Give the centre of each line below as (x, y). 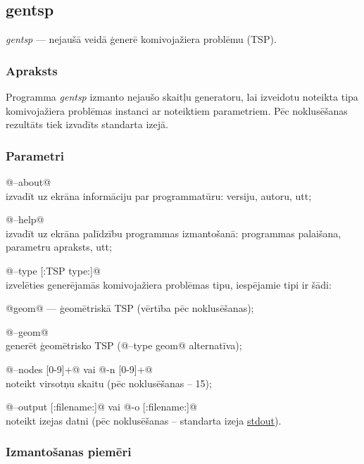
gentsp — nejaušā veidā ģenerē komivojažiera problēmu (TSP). (141, 39)
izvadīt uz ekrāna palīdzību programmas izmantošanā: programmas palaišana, (174, 233)
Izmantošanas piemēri (69, 452)
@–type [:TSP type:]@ (53, 270)
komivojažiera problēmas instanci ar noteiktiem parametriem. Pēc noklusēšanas (177, 110)
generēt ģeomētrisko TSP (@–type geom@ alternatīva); (124, 345)
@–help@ (25, 219)
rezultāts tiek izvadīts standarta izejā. (87, 124)
